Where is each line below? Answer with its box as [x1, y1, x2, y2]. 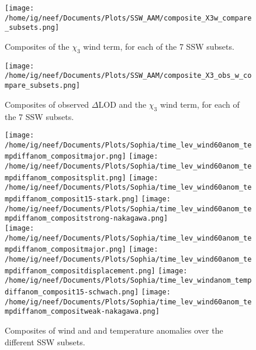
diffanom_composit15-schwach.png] [5, 287, 139, 296]
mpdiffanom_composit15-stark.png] [5, 195, 139, 204]
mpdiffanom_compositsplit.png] [5, 173, 126, 182]
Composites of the [5, 40, 70, 52]
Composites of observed [5, 98, 89, 110]
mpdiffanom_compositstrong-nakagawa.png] [5, 214, 168, 223]
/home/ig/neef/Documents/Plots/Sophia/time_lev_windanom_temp [5, 276, 252, 285]
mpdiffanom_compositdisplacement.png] [5, 266, 155, 275]
